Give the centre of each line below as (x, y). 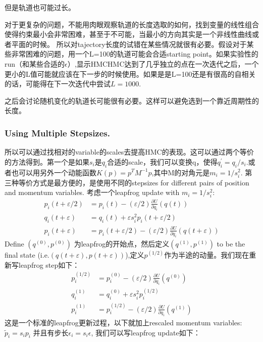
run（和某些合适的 (35, 63)
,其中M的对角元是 (181, 172)
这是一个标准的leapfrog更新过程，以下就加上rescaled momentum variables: (123, 322)
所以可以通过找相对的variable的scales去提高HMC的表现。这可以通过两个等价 (129, 152)
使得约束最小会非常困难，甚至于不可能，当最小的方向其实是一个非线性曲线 (128, 34)
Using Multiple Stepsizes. (57, 133)
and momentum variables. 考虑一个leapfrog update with (92, 192)
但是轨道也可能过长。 (40, 7)
